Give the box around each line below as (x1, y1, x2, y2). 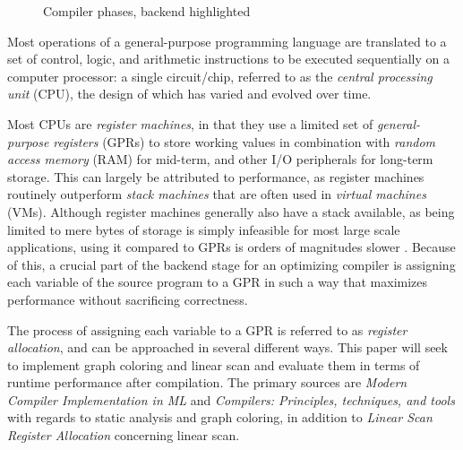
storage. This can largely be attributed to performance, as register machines (7, 167, 424, 186)
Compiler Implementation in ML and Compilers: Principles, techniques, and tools (7, 390, 455, 409)
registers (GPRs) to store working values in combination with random (53, 132, 436, 151)
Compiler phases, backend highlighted (43, 2, 251, 20)
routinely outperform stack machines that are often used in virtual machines (7, 185, 426, 203)
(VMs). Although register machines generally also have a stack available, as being (7, 202, 455, 221)
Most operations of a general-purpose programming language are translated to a (7, 31, 447, 50)
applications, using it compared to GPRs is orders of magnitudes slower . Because (7, 238, 456, 256)
